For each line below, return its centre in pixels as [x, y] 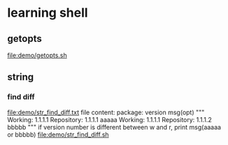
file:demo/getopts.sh [37, 55]
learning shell [48, 13]
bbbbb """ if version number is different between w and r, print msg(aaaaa [114, 127]
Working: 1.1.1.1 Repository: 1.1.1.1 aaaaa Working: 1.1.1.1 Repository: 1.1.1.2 [109, 119]
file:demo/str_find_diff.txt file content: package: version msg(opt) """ [106, 112]
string [21, 77]
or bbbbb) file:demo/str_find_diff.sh [58, 135]
